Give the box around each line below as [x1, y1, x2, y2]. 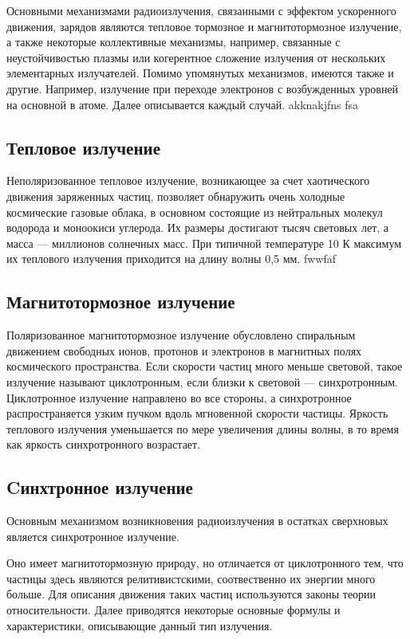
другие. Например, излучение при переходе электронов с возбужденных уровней [6, 80, 399, 96]
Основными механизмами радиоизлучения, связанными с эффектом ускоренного [6, 2, 396, 18]
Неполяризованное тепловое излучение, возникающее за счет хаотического [6, 172, 370, 189]
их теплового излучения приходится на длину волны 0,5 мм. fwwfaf [6, 250, 337, 267]
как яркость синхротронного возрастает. [6, 436, 201, 453]
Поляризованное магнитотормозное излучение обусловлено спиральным [6, 327, 356, 343]
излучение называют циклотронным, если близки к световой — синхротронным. [6, 373, 398, 390]
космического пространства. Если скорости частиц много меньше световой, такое [6, 358, 403, 374]
